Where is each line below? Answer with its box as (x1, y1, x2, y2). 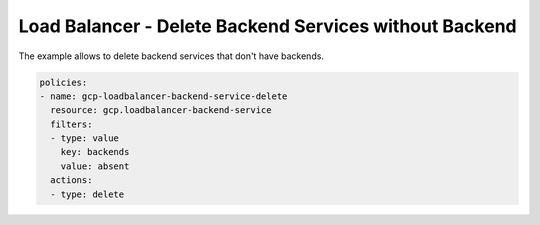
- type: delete (50, 188, 125, 200)
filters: (50, 118, 93, 130)
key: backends (60, 146, 130, 158)
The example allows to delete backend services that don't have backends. (18, 50, 325, 62)
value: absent (60, 160, 130, 172)
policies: (39, 76, 88, 88)
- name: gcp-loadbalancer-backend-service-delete (39, 90, 288, 102)
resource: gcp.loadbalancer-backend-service (50, 105, 272, 116)
